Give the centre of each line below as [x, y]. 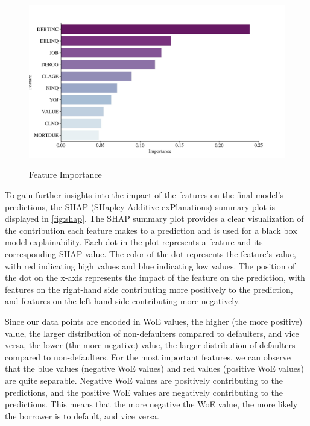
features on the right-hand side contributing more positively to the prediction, [149, 289]
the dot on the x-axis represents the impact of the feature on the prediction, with [155, 277]
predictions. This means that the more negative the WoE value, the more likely [151, 404]
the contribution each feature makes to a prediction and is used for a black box [151, 230]
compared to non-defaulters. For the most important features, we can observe [148, 356]
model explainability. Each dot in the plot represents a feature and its [134, 242]
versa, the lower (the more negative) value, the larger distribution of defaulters [150, 345]
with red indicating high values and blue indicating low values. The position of [150, 265]
